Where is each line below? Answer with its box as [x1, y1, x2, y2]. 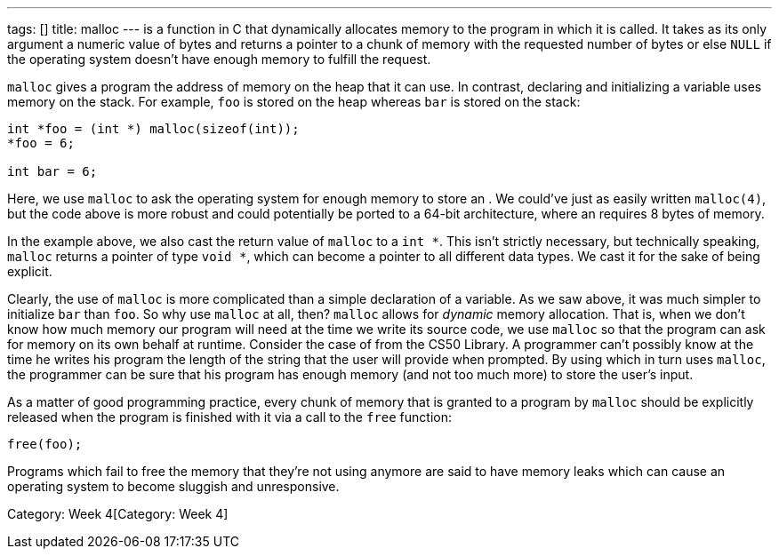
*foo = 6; [7, 136, 75, 150]
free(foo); [7, 437, 83, 451]
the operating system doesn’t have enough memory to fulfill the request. [7, 52, 431, 67]
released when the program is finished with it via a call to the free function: [7, 409, 453, 425]
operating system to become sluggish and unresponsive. [7, 479, 340, 494]
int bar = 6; [7, 164, 98, 179]
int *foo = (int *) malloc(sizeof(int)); [7, 122, 300, 136]
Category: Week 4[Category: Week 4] [7, 506, 229, 521]
